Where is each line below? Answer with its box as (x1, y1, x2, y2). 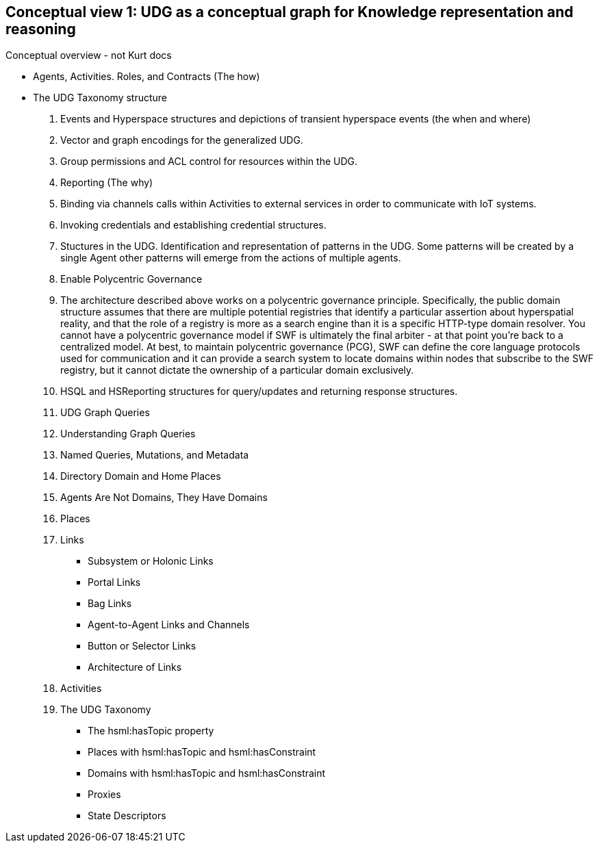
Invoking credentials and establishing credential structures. (60, 219, 327, 231)
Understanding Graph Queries (60, 428, 196, 440)
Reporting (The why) (60, 177, 153, 189)
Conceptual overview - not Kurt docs (5, 49, 172, 62)
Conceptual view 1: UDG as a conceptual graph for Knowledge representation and (5, 3, 574, 21)
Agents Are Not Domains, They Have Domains (60, 491, 268, 504)
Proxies (88, 788, 121, 801)
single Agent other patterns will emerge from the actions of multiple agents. (60, 252, 401, 264)
